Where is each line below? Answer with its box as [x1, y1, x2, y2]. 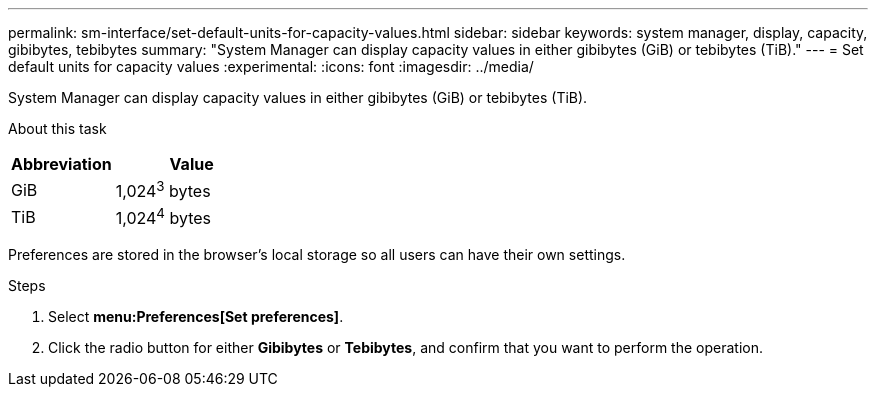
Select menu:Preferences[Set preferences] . [48, 307, 344, 325]
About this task [8, 120, 107, 137]
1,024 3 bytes [115, 178, 211, 202]
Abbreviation [11, 154, 112, 174]
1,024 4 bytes [115, 205, 212, 229]
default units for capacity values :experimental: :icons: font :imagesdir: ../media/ [8, 58, 534, 75]
